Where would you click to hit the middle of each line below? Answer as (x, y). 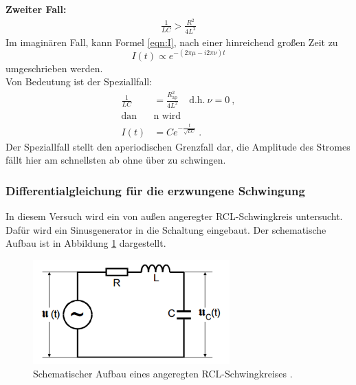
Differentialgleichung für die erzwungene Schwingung (155, 190)
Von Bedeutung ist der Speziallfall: (79, 81)
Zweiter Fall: (36, 9)
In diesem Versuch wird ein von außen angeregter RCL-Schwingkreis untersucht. (174, 216)
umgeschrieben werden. (54, 68)
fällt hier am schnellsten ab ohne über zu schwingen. (116, 160)
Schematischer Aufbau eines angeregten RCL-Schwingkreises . (163, 373)
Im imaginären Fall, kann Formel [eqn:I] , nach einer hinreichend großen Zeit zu (172, 42)
